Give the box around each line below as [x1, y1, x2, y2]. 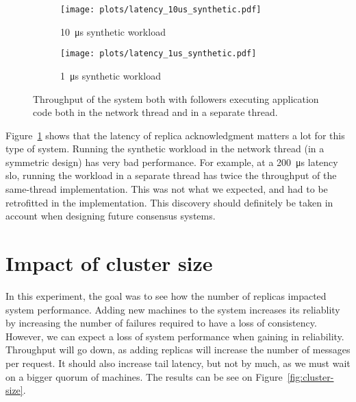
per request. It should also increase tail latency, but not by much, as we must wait [5, 355, 351, 370]
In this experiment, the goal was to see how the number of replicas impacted [5, 288, 327, 303]
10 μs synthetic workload [60, 24, 166, 38]
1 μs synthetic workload [60, 68, 161, 82]
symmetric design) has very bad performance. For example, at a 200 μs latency [5, 154, 338, 169]
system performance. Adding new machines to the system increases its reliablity [5, 302, 340, 316]
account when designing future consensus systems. [5, 209, 216, 223]
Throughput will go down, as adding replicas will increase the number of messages [5, 342, 351, 357]
